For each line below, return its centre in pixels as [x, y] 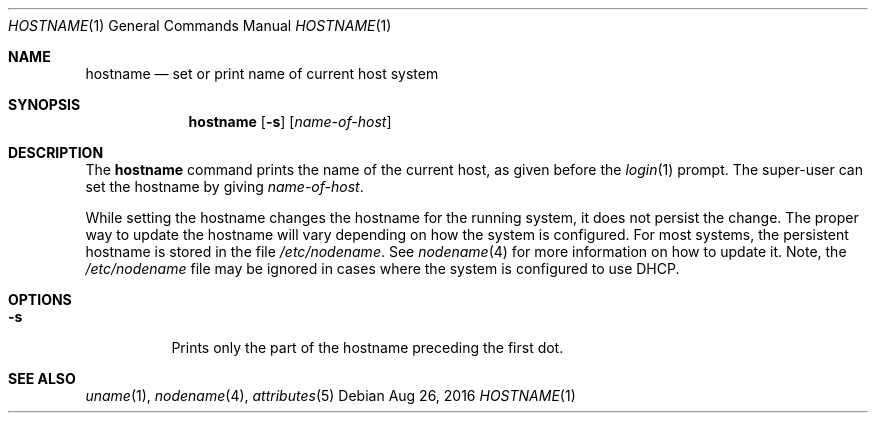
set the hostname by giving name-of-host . [224, 186]
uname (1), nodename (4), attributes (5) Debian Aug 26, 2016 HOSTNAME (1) [330, 395]
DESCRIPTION [56, 152]
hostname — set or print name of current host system [262, 73]
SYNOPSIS [44, 104]
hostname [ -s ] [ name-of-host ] [290, 121]
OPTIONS [40, 299]
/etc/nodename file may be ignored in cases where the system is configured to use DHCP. [382, 268]
